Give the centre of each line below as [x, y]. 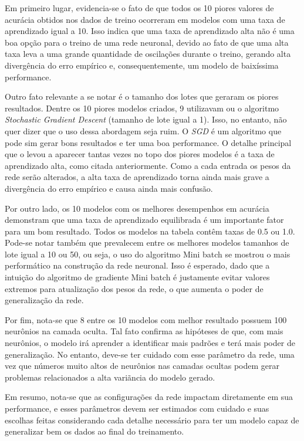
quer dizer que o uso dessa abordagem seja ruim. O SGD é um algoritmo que [143, 130]
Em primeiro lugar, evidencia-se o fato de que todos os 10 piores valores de [139, 8]
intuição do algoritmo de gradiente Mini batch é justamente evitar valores [137, 277]
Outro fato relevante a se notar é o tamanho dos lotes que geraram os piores [142, 96]
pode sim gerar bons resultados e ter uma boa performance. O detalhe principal [148, 142]
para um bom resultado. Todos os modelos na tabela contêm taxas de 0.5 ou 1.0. [150, 231]
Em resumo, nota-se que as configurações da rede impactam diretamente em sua [149, 397]
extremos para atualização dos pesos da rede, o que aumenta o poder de [134, 288]
